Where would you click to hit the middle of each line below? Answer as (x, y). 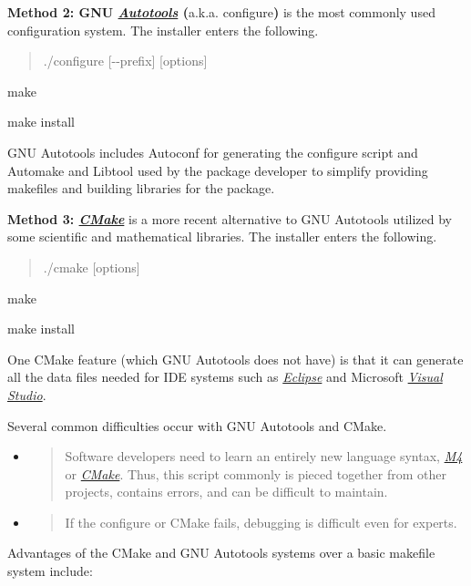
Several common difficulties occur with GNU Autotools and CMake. (197, 425)
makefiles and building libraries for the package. (141, 188)
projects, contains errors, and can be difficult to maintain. (226, 492)
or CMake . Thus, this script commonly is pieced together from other (256, 473)
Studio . (27, 394)
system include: (50, 571)
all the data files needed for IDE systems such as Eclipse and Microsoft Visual (225, 377)
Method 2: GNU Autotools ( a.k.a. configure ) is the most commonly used (221, 12)
